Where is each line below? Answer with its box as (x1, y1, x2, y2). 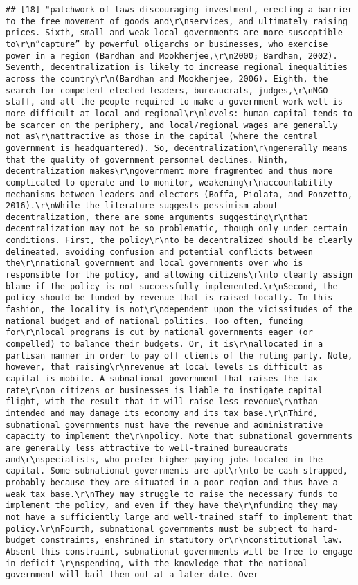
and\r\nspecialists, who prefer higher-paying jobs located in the (6, 454, 323, 465)
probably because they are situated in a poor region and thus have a (6, 477, 338, 487)
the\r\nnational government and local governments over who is (6, 258, 303, 269)
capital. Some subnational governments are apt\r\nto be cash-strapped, (6, 466, 348, 476)
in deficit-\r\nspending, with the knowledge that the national (6, 558, 308, 568)
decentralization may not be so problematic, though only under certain (6, 224, 348, 234)
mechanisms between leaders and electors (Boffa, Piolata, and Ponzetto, (6, 189, 353, 199)
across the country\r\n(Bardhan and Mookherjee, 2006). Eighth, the (6, 73, 328, 84)
